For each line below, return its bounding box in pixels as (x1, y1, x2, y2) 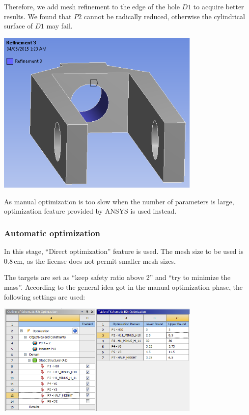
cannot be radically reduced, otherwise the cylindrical (83, 11, 245, 21)
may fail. (46, 21, 73, 31)
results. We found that (4, 11, 72, 21)
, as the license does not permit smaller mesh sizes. (23, 255, 176, 266)
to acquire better (193, 1, 244, 11)
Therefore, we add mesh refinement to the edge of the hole (4, 1, 180, 11)
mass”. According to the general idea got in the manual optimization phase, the (4, 281, 243, 292)
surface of (4, 21, 33, 31)
